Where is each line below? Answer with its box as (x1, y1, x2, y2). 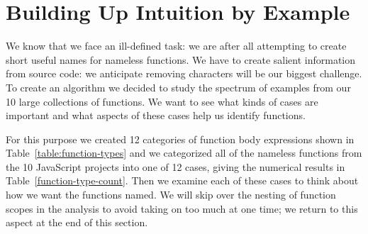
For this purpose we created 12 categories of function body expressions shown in (6, 131, 355, 146)
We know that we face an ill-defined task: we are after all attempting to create (6, 38, 347, 53)
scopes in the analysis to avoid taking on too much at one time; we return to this (6, 201, 358, 216)
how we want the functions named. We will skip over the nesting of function (6, 187, 336, 202)
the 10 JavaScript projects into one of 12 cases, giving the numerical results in (6, 159, 345, 174)
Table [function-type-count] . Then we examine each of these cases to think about (6, 173, 359, 188)
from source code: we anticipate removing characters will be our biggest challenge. (6, 66, 362, 81)
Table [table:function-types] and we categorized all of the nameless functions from (6, 145, 362, 160)
